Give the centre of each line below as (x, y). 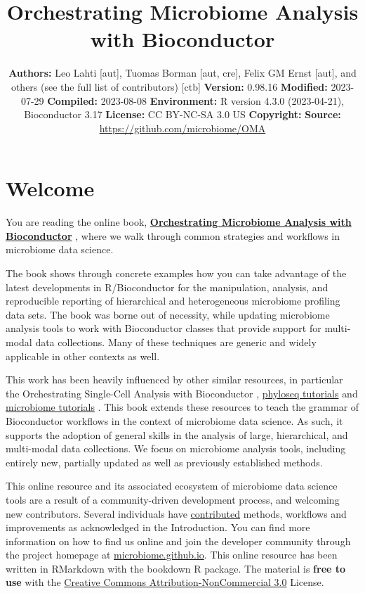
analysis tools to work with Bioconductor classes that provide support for (164, 328)
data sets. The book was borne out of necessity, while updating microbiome (168, 314)
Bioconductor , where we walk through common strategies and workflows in (173, 235)
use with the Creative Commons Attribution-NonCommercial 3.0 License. (165, 582)
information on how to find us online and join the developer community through (178, 541)
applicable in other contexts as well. (83, 356)
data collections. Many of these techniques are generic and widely (176, 342)
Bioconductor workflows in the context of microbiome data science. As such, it (174, 420)
